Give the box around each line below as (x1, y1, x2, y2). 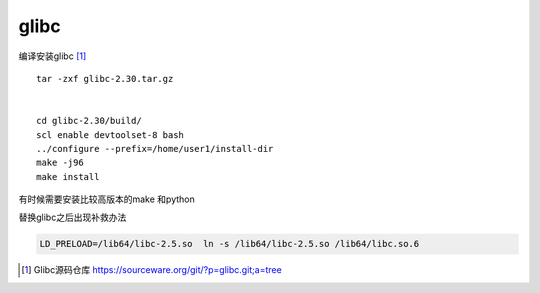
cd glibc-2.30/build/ (36, 115, 142, 127)
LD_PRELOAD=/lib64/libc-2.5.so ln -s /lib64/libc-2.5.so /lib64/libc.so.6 (39, 238, 420, 250)
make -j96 (36, 157, 84, 169)
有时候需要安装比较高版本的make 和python (18, 193, 195, 205)
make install (36, 171, 100, 182)
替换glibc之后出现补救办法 (18, 211, 127, 224)
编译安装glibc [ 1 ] (18, 50, 87, 62)
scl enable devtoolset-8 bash (36, 129, 185, 140)
